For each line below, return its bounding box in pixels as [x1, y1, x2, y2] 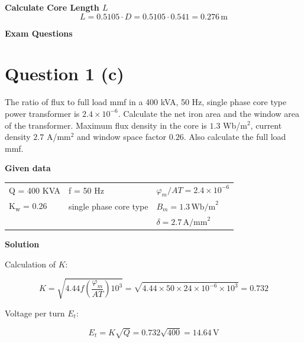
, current [250, 119, 282, 131]
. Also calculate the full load [183, 130, 286, 143]
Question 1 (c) [5, 61, 124, 86]
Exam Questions [5, 27, 73, 39]
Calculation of [5, 257, 56, 270]
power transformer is [5, 107, 80, 119]
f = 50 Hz [69, 184, 104, 196]
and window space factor [77, 130, 167, 143]
